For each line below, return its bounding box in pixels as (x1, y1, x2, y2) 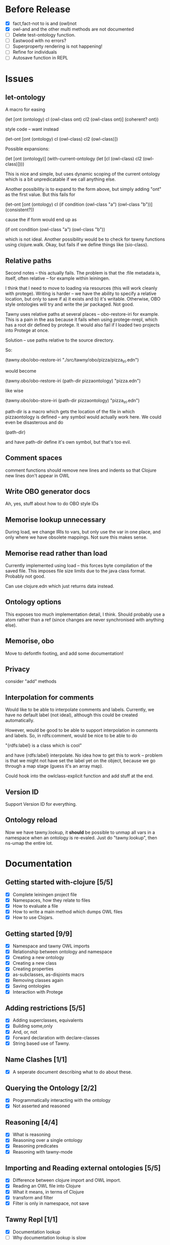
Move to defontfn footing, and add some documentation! (5, 650, 124, 656)
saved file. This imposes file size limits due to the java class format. (5, 568, 146, 574)
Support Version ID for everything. (5, 801, 77, 807)
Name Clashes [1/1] (5, 1055, 67, 1064)
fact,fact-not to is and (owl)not (12, 20, 77, 26)
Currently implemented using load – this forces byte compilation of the (5, 563, 153, 569)
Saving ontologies (12, 983, 51, 989)
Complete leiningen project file (12, 891, 77, 897)
